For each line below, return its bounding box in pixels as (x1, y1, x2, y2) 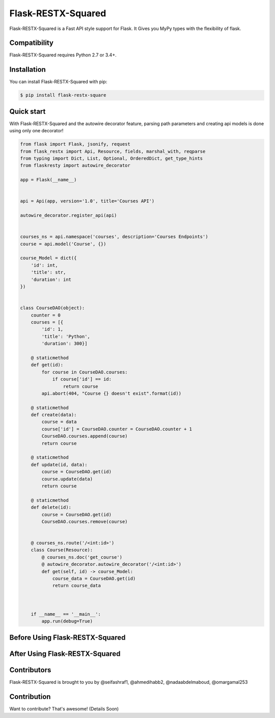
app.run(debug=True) (41, 618, 93, 624)
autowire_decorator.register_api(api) (20, 213, 117, 218)
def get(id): (31, 362, 64, 368)
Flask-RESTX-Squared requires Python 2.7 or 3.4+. (9, 52, 117, 58)
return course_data (52, 583, 101, 589)
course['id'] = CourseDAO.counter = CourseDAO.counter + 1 (41, 426, 193, 432)
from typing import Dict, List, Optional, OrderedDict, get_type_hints (20, 156, 203, 161)
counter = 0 (31, 312, 61, 318)
